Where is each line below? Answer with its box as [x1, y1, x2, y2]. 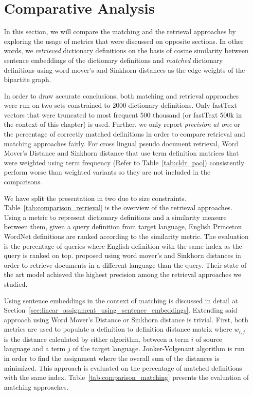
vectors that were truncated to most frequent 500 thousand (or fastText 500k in [4, 109, 242, 119]
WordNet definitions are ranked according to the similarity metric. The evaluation [4, 231, 249, 241]
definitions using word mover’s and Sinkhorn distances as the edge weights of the [4, 64, 245, 75]
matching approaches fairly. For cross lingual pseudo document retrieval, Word [4, 138, 238, 148]
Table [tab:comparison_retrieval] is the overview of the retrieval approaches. [4, 202, 233, 213]
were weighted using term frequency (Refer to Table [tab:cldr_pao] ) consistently [4, 157, 245, 167]
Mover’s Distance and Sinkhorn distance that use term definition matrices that [4, 148, 239, 158]
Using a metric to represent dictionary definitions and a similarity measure [4, 212, 227, 222]
